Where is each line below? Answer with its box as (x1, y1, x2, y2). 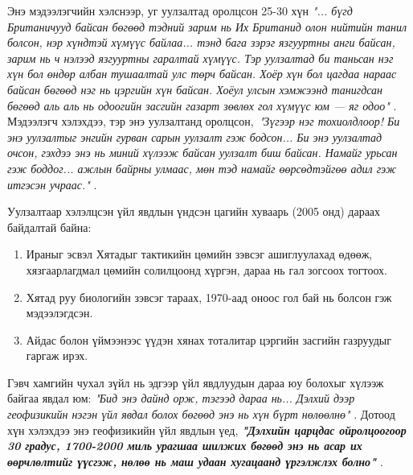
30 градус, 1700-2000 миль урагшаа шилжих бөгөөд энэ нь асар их (7, 437, 362, 454)
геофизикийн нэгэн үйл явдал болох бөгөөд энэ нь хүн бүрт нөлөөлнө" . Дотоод (7, 406, 395, 423)
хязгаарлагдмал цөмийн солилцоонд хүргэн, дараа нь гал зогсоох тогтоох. (26, 261, 387, 278)
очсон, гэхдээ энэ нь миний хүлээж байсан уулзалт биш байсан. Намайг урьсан (7, 144, 398, 161)
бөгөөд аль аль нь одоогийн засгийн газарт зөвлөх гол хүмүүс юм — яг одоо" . (7, 97, 397, 114)
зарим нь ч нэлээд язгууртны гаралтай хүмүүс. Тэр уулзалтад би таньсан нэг (7, 49, 394, 66)
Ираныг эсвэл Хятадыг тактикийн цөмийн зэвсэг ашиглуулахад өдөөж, (26, 246, 373, 262)
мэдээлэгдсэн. (26, 304, 93, 321)
